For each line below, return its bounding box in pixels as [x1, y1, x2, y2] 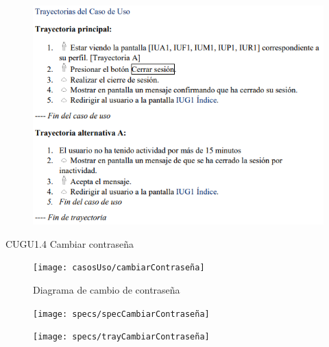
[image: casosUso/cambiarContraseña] [33, 263, 205, 273]
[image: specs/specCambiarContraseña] [33, 309, 210, 319]
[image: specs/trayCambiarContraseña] [33, 332, 210, 342]
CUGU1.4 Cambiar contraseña [5, 236, 134, 250]
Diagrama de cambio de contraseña [33, 283, 180, 297]
